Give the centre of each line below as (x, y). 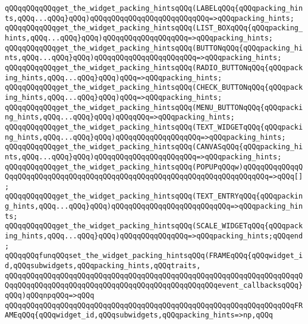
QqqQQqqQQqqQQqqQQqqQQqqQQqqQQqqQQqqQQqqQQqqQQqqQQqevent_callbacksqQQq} (154, 286)
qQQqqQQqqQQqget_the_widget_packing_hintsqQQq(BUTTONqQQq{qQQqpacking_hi (154, 48)
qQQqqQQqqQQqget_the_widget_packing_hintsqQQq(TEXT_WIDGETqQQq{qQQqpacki (154, 127)
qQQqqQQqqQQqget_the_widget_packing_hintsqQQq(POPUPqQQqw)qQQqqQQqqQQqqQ (154, 167)
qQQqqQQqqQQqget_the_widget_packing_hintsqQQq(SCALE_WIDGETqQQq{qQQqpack (154, 226)
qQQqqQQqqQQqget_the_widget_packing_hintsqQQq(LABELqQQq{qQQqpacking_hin (154, 8)
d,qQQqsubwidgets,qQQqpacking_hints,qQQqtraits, (103, 266)
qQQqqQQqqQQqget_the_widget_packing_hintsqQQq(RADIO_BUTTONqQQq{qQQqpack (154, 67)
